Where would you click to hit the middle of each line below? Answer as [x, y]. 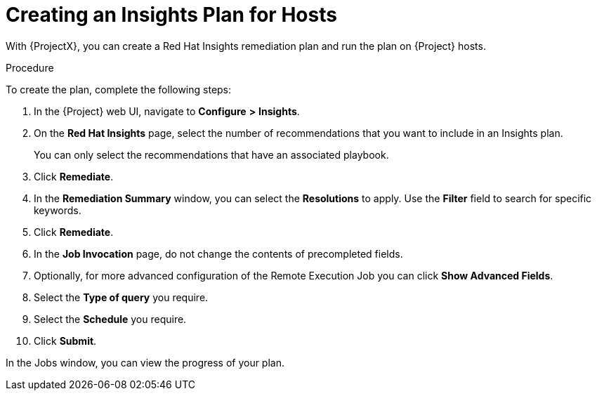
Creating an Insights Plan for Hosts [171, 15]
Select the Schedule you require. [110, 319]
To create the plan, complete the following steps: [119, 89]
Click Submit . [65, 341]
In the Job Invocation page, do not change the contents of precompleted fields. [218, 253]
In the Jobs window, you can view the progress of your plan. [145, 362]
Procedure [30, 67]
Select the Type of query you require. [121, 297]
